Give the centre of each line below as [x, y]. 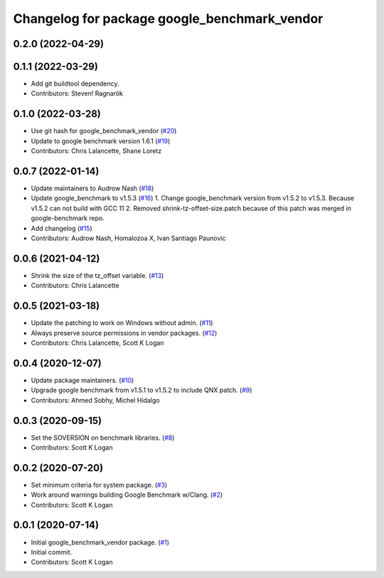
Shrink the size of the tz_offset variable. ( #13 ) [97, 275]
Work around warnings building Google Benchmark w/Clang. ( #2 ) [127, 495]
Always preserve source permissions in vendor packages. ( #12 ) [124, 333]
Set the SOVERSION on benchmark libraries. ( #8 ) [103, 438]
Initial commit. [52, 552]
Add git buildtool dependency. [75, 84]
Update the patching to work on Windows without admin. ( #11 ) [122, 323]
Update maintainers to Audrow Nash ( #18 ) [92, 188]
